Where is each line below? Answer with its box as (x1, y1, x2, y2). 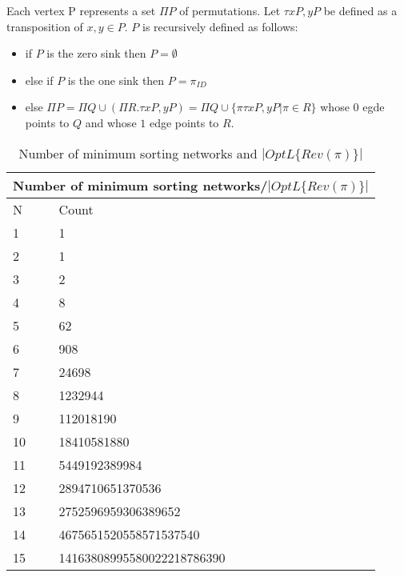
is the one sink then (67, 71, 165, 88)
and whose (85, 114, 137, 130)
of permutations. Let (179, 2, 281, 18)
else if (25, 71, 54, 88)
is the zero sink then (46, 45, 146, 62)
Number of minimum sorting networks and (18, 143, 258, 162)
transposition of (6, 18, 83, 34)
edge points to (149, 114, 219, 130)
